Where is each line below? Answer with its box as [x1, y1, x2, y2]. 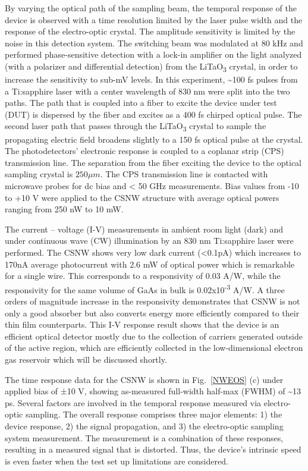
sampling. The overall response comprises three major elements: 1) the [25, 408, 282, 420]
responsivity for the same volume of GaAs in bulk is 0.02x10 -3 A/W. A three [5, 281, 285, 296]
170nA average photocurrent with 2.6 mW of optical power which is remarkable [5, 258, 295, 270]
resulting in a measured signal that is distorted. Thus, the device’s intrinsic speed [5, 443, 301, 456]
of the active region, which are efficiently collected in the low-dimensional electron [5, 341, 303, 354]
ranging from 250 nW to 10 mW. [5, 203, 124, 215]
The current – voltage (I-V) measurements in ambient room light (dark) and [5, 222, 284, 235]
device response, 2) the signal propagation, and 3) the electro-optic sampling [5, 419, 284, 432]
